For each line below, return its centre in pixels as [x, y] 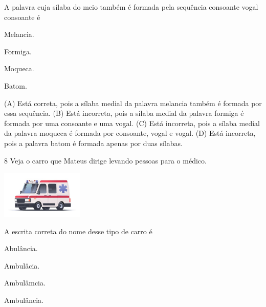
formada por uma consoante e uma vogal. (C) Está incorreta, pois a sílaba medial [132, 123]
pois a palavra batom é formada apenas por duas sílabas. [93, 143]
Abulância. [21, 248]
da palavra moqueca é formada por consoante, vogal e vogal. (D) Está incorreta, [130, 133]
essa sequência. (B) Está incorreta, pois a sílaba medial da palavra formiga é [124, 113]
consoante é [22, 17]
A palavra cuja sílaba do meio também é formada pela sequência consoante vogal [131, 7]
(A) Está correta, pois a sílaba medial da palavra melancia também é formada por [133, 103]
